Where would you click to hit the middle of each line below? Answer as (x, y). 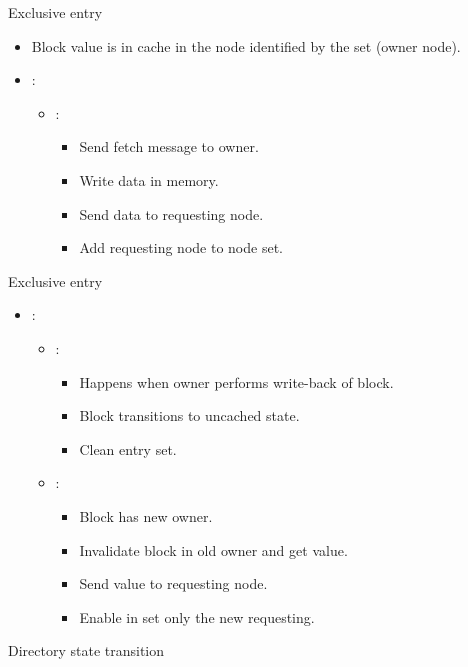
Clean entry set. (128, 448)
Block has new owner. (146, 515)
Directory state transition (86, 650)
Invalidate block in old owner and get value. (213, 549)
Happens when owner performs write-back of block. (236, 381)
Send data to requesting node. (171, 213)
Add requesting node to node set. (181, 247)
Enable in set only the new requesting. (197, 616)
